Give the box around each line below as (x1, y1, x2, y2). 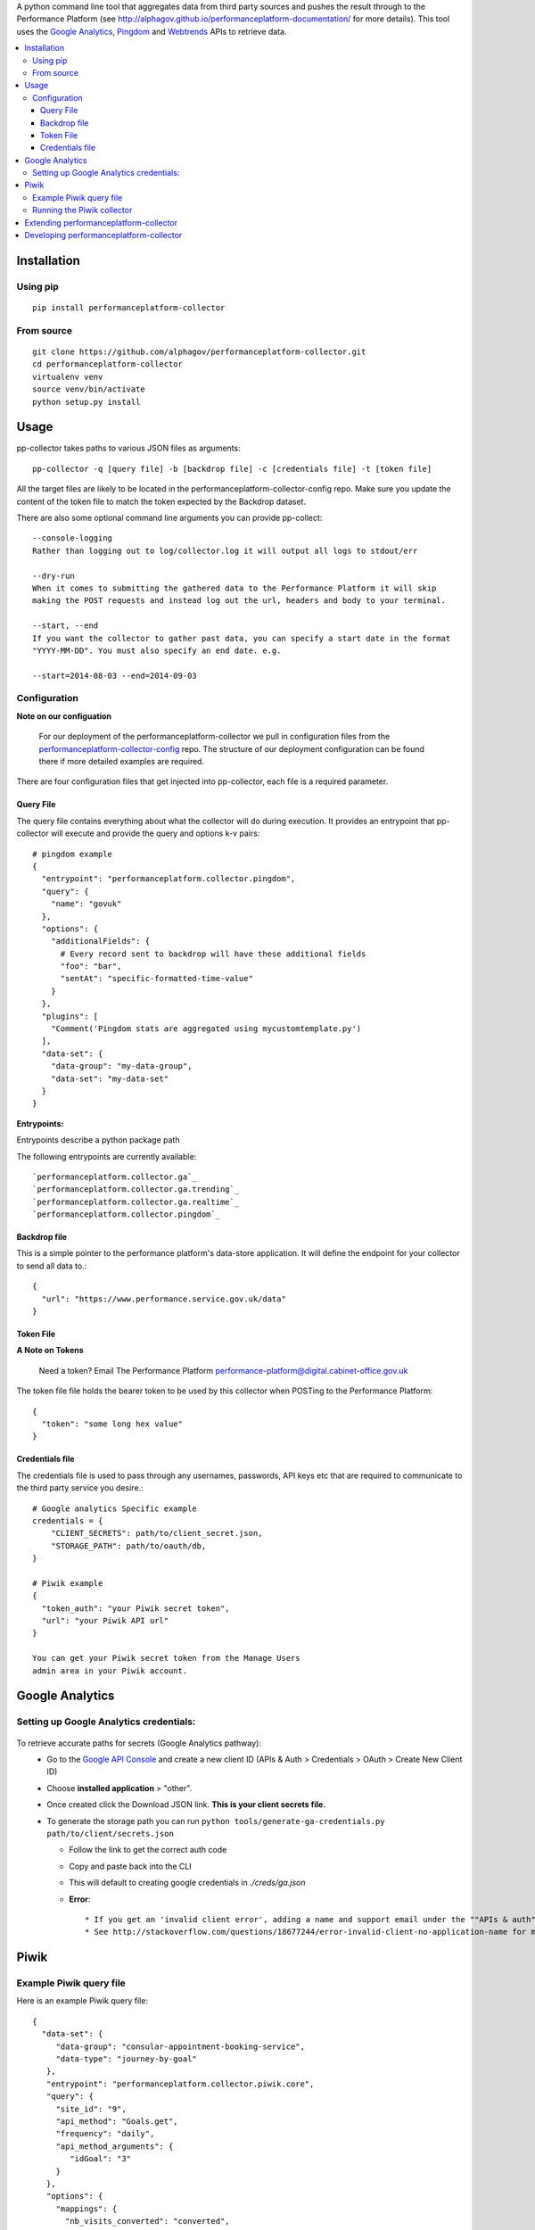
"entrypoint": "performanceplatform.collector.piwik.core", (45, 2078, 315, 2089)
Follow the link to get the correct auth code (69, 1845, 227, 1855)
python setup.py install (32, 397, 141, 407)
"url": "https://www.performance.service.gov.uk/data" (41, 1293, 287, 1304)
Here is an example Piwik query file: (16, 1995, 149, 2006)
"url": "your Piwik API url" (41, 1615, 169, 1626)
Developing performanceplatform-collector (24, 230, 183, 241)
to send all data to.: (16, 1260, 87, 1271)
